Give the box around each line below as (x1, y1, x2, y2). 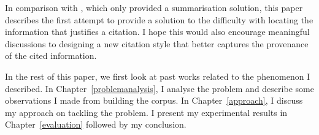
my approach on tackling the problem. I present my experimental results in (5, 106, 288, 118)
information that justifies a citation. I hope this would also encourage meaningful (5, 25, 310, 38)
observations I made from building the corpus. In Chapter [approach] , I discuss (5, 94, 303, 107)
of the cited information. (5, 49, 97, 62)
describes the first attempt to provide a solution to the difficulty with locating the (5, 13, 313, 26)
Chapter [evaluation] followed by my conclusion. (5, 118, 186, 131)
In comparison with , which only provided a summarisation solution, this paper (5, 1, 303, 13)
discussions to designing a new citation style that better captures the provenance (5, 37, 309, 50)
